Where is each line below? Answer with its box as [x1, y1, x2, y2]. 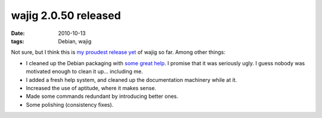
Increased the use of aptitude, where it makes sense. [26, 84, 156, 91]
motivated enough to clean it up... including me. [26, 68, 143, 75]
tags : [11, 37, 24, 44]
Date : [11, 30, 25, 37]
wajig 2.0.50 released [11, 9, 122, 22]
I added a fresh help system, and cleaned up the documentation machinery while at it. [26, 76, 237, 83]
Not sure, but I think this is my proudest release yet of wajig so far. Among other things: [11, 49, 226, 56]
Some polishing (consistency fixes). [26, 101, 114, 108]
